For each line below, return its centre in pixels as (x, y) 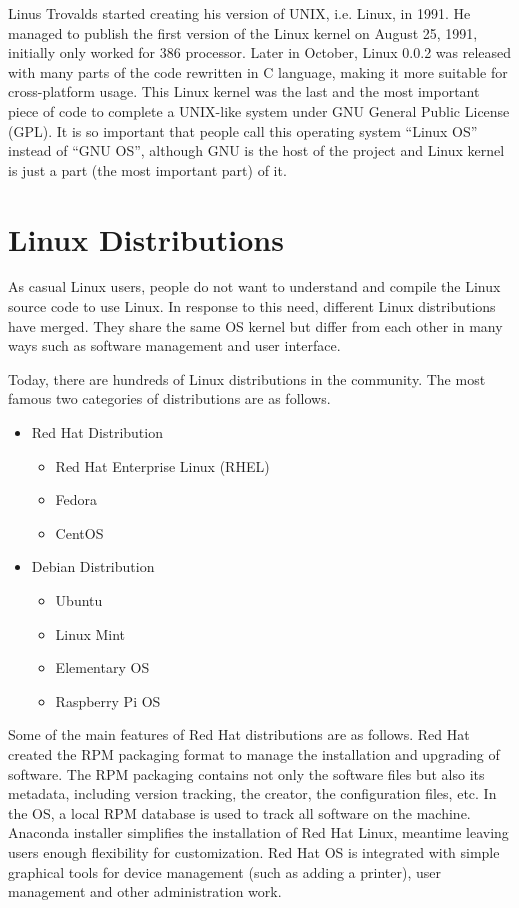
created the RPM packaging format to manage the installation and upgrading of (254, 753)
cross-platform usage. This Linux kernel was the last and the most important (244, 91)
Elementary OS (102, 667)
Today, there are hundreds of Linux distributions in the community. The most (247, 378)
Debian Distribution (93, 566)
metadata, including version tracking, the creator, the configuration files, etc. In (252, 793)
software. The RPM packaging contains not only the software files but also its (246, 773)
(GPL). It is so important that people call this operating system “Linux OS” (243, 130)
